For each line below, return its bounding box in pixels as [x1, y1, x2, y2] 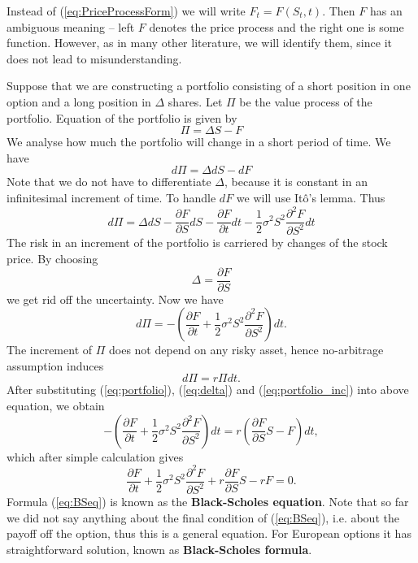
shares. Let [168, 93, 223, 110]
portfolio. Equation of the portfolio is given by [7, 109, 237, 126]
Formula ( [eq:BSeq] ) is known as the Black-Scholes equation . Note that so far [7, 493, 409, 510]
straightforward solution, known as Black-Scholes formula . [7, 540, 312, 557]
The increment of [7, 341, 93, 358]
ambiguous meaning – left [7, 18, 135, 35]
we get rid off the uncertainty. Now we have [7, 290, 224, 307]
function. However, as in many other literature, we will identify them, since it [7, 34, 392, 51]
